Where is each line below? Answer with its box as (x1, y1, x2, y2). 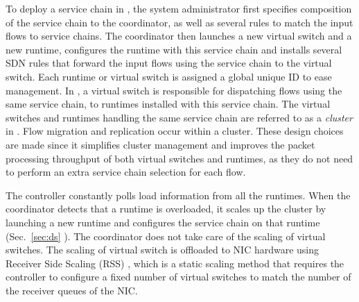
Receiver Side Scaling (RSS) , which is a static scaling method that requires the (6, 255, 344, 270)
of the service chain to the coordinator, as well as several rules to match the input (6, 15, 353, 29)
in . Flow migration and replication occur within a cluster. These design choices (6, 124, 344, 138)
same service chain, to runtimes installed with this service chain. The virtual (6, 97, 331, 111)
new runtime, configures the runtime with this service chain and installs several (6, 42, 342, 56)
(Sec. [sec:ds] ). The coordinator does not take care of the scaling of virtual (6, 228, 326, 243)
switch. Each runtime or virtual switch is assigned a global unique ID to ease (6, 69, 332, 83)
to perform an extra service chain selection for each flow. (6, 165, 246, 179)
